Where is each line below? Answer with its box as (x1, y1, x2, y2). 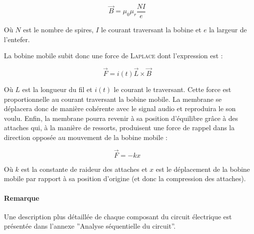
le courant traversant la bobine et (101, 24, 202, 35)
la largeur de (209, 24, 247, 35)
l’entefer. (4, 34, 30, 44)
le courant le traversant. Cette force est (114, 84, 231, 94)
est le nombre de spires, (23, 24, 94, 35)
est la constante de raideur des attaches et (21, 164, 148, 174)
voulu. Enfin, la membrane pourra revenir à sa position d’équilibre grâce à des (4, 113, 238, 123)
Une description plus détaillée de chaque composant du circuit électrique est (4, 211, 232, 221)
